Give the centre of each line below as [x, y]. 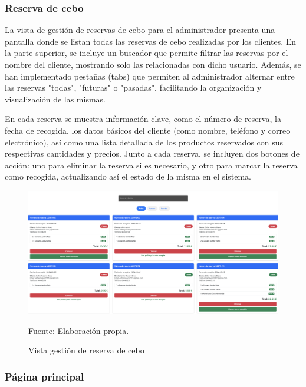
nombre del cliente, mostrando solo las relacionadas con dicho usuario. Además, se [153, 64]
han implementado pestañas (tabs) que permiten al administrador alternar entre [150, 76]
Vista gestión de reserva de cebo [86, 350]
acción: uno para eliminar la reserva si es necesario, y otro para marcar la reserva [151, 165]
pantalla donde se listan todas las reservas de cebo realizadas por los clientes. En [151, 41]
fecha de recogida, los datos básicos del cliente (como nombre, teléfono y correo [148, 130]
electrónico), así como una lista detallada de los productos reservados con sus [144, 142]
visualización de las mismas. [55, 99]
